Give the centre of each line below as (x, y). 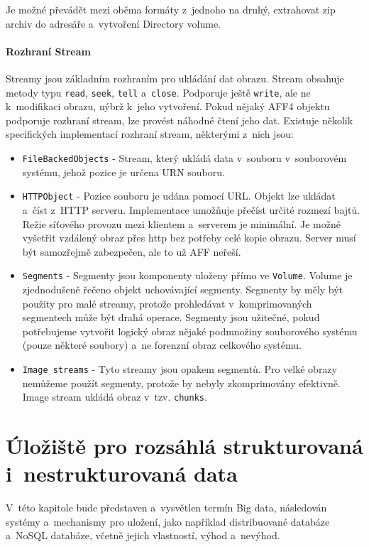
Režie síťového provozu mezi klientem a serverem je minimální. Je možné (181, 223)
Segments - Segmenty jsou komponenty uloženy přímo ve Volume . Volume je (187, 275)
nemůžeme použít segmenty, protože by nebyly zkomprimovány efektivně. (181, 383)
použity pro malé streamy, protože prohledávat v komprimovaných (167, 303)
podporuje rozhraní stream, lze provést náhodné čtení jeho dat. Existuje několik (180, 120)
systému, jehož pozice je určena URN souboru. (123, 172)
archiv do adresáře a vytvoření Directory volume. (114, 23)
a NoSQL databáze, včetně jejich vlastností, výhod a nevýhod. (143, 535)
